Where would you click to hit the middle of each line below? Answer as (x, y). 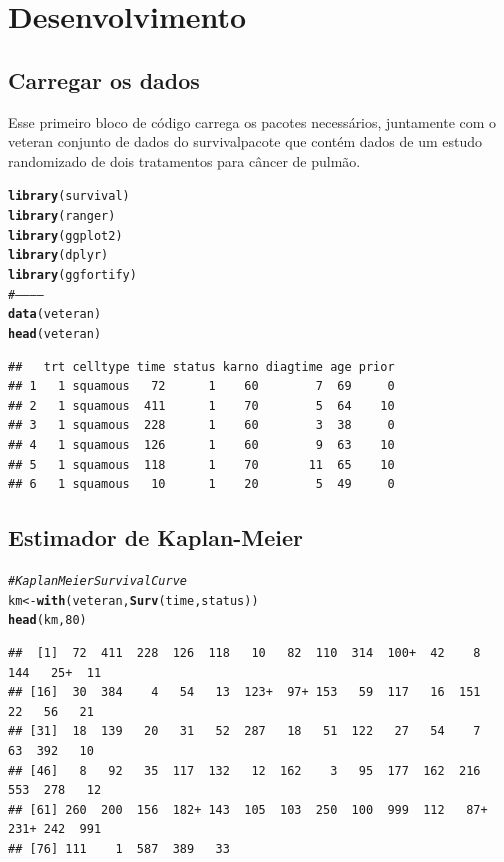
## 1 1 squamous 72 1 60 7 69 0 (201, 386)
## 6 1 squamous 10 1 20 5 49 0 (201, 484)
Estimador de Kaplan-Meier (156, 537)
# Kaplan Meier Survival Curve (97, 580)
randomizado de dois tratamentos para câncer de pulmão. (184, 160)
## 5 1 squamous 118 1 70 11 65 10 (201, 464)
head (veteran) (55, 333)
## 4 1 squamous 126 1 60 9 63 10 (201, 444)
